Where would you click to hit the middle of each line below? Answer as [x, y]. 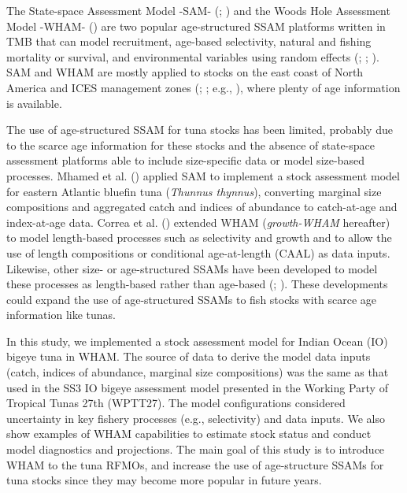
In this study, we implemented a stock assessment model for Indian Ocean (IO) [197, 341]
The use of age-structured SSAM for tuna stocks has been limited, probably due [200, 130]
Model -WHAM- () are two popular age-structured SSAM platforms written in [196, 26]
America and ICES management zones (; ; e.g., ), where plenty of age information [203, 87]
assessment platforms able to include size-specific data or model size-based [185, 160]
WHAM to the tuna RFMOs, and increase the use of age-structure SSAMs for [195, 464]
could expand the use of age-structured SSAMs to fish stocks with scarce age [192, 299]
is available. [34, 103]
